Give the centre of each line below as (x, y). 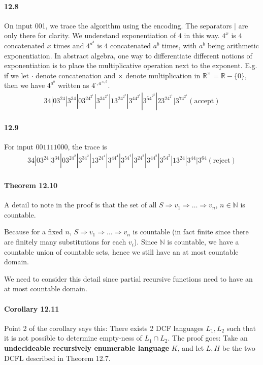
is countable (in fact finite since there (191, 232)
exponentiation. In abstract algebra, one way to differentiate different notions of (128, 55)
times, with (179, 45)
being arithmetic (233, 45)
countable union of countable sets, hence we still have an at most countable (121, 251)
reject (222, 161)
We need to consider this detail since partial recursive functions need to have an (128, 278)
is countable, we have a (203, 242)
